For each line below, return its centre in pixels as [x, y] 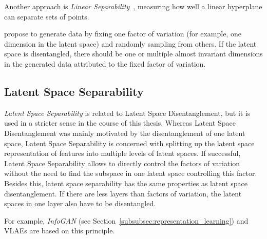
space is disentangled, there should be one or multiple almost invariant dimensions [133, 54]
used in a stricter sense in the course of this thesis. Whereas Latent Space [120, 123]
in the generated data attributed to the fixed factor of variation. [105, 63]
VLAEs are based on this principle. [60, 231]
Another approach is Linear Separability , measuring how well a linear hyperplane [133, 6]
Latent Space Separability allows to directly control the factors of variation [122, 163]
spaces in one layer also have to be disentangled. [80, 203]
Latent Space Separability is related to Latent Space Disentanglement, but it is [127, 113]
